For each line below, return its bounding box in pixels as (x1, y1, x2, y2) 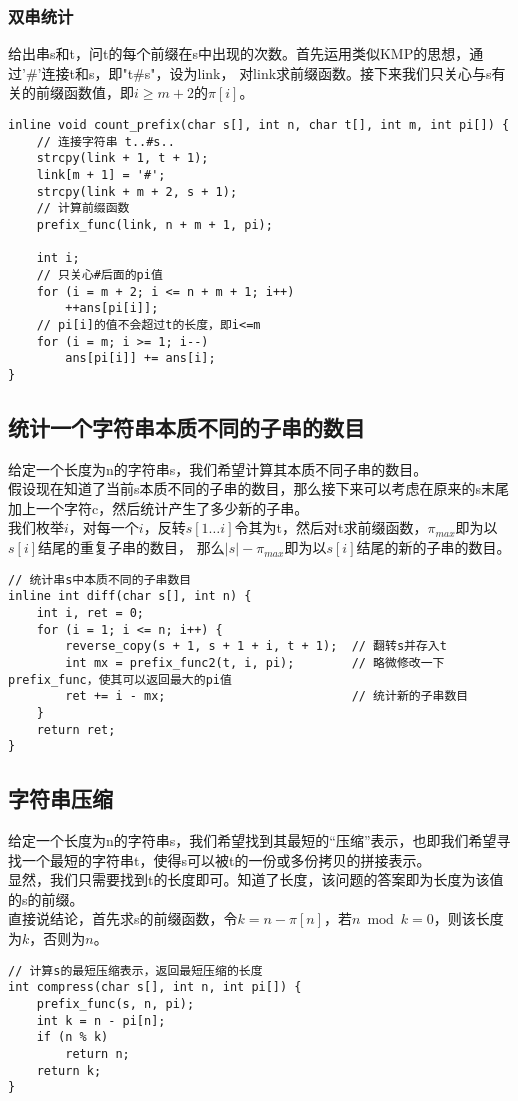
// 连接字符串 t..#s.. (36, 134, 175, 149)
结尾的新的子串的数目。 (356, 537, 511, 558)
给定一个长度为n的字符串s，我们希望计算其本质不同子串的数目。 (8, 458, 428, 479)
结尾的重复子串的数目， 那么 (38, 537, 225, 558)
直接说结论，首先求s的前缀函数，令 (8, 908, 238, 929)
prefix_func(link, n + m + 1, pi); (36, 217, 273, 232)
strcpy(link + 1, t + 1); (36, 151, 209, 166)
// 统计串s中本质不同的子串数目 (8, 572, 192, 587)
